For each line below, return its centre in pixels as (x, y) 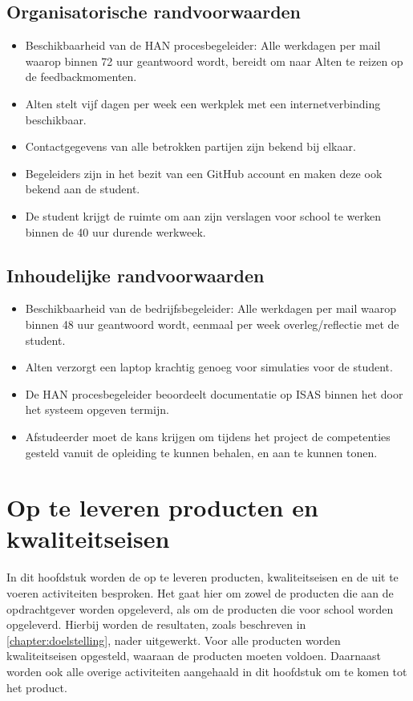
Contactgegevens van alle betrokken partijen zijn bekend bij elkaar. (190, 146)
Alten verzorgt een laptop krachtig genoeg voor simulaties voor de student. (209, 367)
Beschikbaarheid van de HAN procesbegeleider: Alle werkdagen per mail (203, 45)
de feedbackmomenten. (81, 77)
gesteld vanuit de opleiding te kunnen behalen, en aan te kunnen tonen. (201, 452)
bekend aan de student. (83, 189)
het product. (37, 687)
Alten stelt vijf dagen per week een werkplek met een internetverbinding (203, 103)
